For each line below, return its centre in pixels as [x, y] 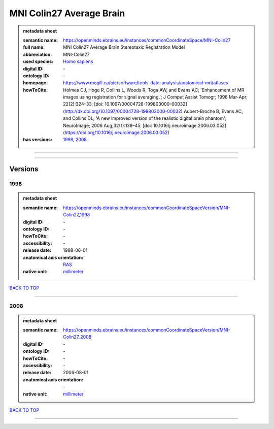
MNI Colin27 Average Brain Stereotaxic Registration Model [124, 47]
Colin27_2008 [77, 337]
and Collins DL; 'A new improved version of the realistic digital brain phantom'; [145, 118]
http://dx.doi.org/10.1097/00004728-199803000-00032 [123, 111]
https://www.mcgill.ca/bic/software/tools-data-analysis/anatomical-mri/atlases [146, 83]
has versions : [38, 140]
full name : [34, 47]
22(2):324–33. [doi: [83, 104]
